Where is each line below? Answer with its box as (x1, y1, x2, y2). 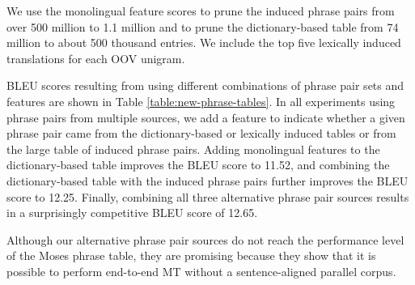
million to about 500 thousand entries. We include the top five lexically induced (6, 34, 401, 51)
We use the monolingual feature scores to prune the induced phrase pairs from (6, 2, 395, 19)
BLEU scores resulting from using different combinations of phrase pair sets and (6, 77, 404, 94)
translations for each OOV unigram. (6, 49, 185, 66)
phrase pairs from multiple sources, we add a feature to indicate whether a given (6, 108, 405, 125)
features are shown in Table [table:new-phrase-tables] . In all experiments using (6, 92, 396, 109)
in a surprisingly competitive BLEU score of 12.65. (6, 204, 258, 221)
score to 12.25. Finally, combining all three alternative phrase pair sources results (6, 188, 409, 205)
